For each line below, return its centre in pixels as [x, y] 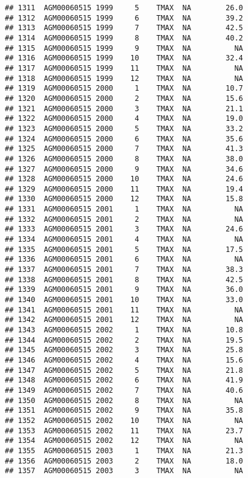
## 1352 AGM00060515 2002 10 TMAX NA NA [124, 420]
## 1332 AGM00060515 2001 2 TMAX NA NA [124, 219]
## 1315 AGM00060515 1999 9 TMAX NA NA [124, 48]
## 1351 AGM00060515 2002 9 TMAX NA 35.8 [124, 411]
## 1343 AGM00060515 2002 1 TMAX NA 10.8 [124, 330]
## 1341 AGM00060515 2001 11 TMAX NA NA [124, 310]
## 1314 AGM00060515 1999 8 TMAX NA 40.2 [124, 38]
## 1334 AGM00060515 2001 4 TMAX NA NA [124, 240]
